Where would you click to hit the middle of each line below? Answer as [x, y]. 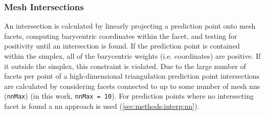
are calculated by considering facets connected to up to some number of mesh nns [132, 86]
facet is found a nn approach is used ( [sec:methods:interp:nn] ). [102, 106]
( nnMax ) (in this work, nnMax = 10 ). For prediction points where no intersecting [129, 96]
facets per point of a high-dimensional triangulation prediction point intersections [132, 76]
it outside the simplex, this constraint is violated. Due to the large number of [125, 66]
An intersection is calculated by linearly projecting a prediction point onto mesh [130, 26]
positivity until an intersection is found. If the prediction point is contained [122, 46]
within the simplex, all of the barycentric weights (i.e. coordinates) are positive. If [132, 56]
